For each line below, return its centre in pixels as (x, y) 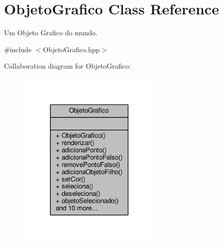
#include (18, 49)
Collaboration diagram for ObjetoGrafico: (67, 66)
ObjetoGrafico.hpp (71, 49)
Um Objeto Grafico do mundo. (51, 33)
